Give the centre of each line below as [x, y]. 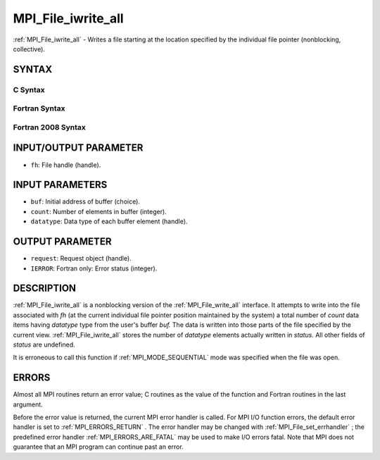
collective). [29, 49]
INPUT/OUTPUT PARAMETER [78, 148]
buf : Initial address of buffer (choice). [85, 201]
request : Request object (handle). [81, 259]
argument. [28, 404]
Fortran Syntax [39, 108]
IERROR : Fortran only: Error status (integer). [94, 268]
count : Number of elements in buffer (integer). [99, 211]
